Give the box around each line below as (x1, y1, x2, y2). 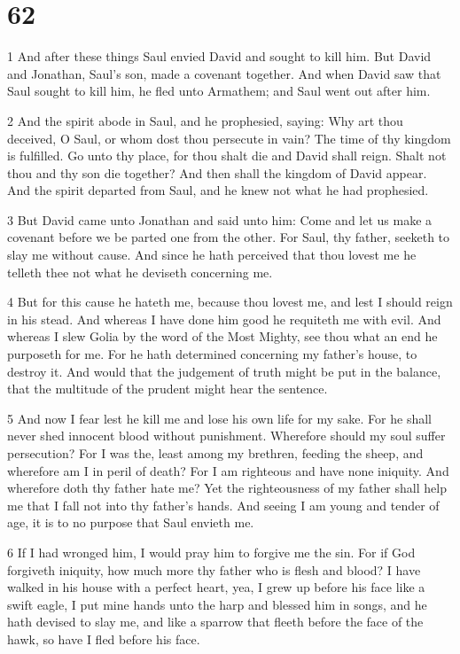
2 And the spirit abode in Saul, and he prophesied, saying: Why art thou (7, 111, 403, 129)
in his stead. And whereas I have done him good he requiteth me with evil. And (7, 309, 441, 328)
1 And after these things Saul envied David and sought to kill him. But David (7, 47, 432, 66)
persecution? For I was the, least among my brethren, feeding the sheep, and (7, 444, 424, 462)
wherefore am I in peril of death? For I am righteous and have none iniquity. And (7, 461, 449, 479)
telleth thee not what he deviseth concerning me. (7, 262, 273, 281)
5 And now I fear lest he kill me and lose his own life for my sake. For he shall (7, 409, 432, 427)
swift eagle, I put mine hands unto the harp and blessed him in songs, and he (7, 595, 427, 613)
